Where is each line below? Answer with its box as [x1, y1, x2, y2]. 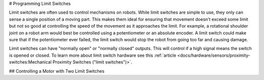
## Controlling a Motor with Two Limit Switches [9, 68, 105, 74]
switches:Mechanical [9, 59, 52, 65]
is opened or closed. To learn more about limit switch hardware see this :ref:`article [9, 52, 176, 58]
